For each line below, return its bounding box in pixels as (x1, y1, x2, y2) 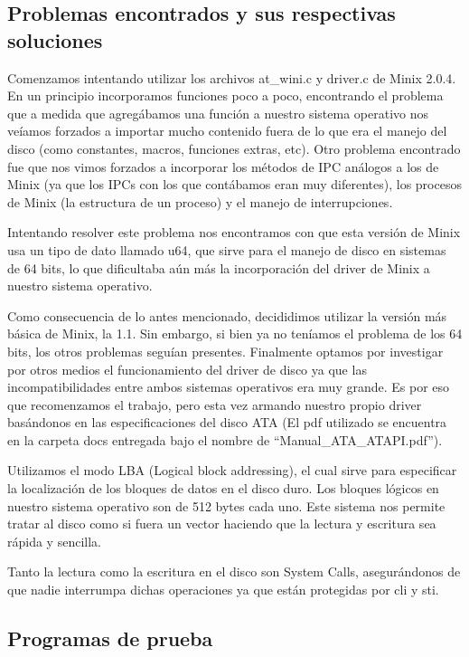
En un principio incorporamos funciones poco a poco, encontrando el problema (7, 86, 444, 105)
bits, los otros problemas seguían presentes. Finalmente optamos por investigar (7, 341, 444, 360)
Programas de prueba (7, 624, 213, 652)
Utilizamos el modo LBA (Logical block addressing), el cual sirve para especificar (7, 461, 457, 480)
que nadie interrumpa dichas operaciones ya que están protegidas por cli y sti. (7, 580, 439, 599)
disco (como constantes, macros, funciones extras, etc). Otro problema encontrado (7, 138, 461, 157)
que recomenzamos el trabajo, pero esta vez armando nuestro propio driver (7, 395, 422, 414)
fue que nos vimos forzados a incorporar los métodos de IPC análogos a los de (7, 157, 439, 176)
